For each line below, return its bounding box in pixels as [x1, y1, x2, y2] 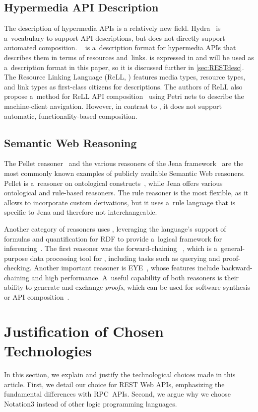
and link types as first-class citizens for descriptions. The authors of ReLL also [4, 81, 243, 91]
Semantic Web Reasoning [4, 135, 137, 150]
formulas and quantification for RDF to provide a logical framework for [4, 233, 222, 244]
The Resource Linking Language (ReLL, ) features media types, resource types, [4, 72, 246, 82]
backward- [221, 262, 253, 273]
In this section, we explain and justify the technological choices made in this [4, 369, 236, 379]
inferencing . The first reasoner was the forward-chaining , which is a [4, 243, 217, 253]
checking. [4, 262, 32, 273]
